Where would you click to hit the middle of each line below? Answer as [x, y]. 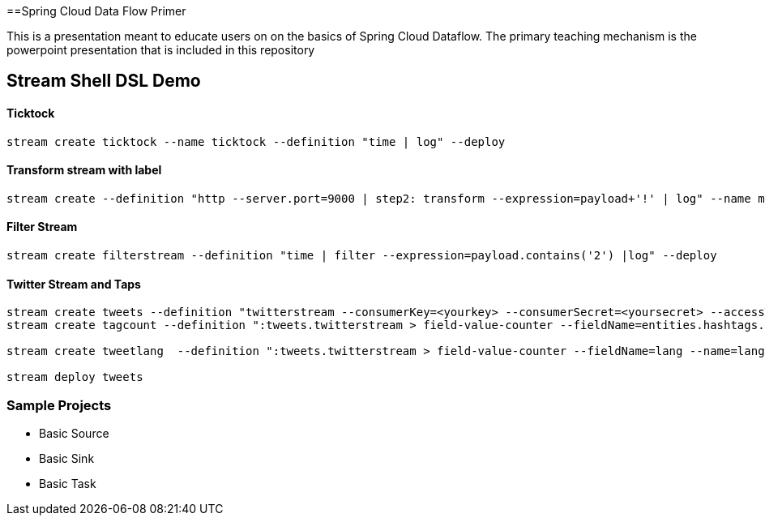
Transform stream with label [84, 170]
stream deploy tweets [75, 377]
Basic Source [74, 434]
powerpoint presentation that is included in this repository [161, 50]
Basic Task [68, 484]
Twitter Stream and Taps [74, 284]
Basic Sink [67, 459]
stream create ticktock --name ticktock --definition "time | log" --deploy [256, 141]
